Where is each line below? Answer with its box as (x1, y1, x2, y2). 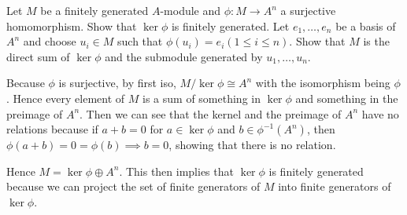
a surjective (280, 2, 336, 18)
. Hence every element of (6, 89, 125, 106)
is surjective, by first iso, (58, 75, 176, 91)
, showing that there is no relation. (168, 137, 336, 153)
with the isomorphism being (255, 75, 390, 91)
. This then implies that (119, 162, 234, 179)
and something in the (295, 89, 398, 106)
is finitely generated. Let (171, 17, 290, 34)
